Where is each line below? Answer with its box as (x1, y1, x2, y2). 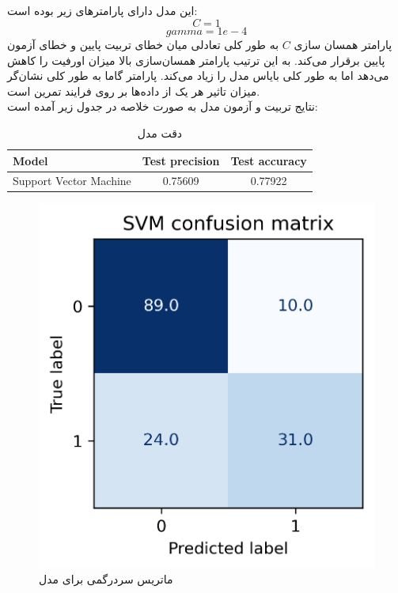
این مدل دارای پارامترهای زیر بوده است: (7, 2, 198, 19)
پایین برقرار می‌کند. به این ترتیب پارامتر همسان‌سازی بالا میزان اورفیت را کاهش (7, 51, 385, 68)
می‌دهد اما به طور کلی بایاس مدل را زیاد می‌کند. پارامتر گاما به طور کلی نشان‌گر (7, 67, 389, 84)
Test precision (142, 152, 220, 168)
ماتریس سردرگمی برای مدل (39, 571, 173, 587)
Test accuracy (230, 152, 307, 168)
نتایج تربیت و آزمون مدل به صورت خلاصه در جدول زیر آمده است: (7, 98, 318, 115)
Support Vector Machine (13, 172, 131, 189)
